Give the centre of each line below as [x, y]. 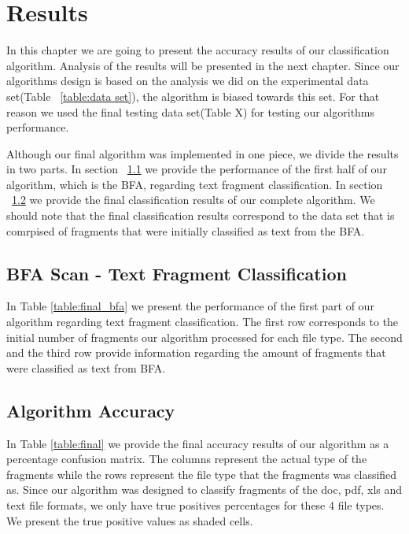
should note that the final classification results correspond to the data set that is [201, 215]
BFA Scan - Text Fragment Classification [177, 273]
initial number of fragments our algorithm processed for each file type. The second [204, 337]
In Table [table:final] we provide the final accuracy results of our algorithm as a [198, 443]
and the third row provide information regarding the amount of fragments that [196, 352]
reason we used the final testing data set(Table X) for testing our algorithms [191, 111]
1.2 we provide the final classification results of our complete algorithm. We [193, 200]
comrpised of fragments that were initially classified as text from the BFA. [186, 230]
